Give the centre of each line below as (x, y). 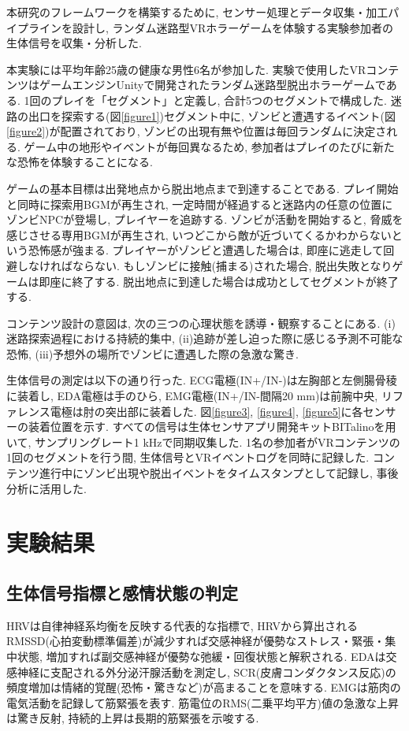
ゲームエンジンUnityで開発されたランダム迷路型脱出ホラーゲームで (212, 85)
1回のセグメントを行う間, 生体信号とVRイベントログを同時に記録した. (188, 457)
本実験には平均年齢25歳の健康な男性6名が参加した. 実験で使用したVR (186, 69)
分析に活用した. (46, 488)
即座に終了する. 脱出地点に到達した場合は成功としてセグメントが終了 (219, 281)
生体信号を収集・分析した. (74, 43)
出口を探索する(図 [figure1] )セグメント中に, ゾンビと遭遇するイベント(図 (212, 115)
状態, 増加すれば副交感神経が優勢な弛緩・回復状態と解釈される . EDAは (201, 656)
